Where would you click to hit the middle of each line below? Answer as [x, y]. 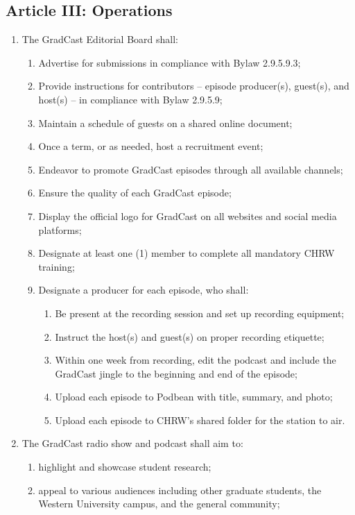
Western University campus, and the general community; [159, 504]
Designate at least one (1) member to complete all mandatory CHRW [187, 253]
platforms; [60, 229]
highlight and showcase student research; [125, 467]
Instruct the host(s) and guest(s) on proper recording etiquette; [190, 336]
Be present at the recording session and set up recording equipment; [200, 313]
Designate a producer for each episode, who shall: [144, 290]
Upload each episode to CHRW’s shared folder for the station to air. [200, 420]
